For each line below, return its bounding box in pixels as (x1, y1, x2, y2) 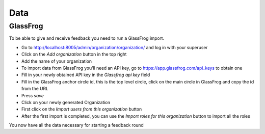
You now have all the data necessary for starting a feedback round (9, 122, 144, 128)
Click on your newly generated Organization (21, 99, 110, 105)
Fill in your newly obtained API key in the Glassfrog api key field (21, 72, 150, 78)
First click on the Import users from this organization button (21, 106, 142, 112)
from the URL (21, 86, 49, 92)
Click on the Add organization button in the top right (21, 52, 127, 57)
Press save (21, 92, 44, 98)
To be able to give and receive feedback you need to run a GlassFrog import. (9, 35, 164, 41)
